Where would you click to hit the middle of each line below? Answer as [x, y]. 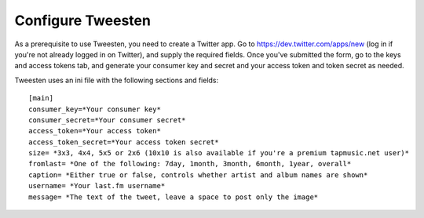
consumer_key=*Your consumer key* [95, 109]
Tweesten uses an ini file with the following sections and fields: [117, 80]
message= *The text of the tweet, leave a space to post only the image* [174, 197]
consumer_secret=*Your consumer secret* [107, 120]
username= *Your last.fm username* [97, 186]
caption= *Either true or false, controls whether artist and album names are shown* [198, 175]
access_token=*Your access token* [95, 131]
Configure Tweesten [82, 20]
